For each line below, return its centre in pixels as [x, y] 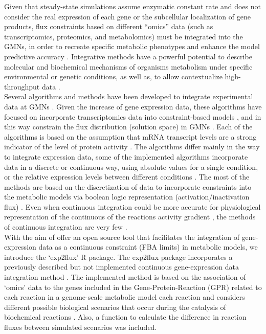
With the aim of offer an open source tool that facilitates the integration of [122, 237]
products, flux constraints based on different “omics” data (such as [109, 26]
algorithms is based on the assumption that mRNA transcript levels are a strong [130, 136]
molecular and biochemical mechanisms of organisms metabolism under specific [128, 66]
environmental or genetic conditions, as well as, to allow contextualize [113, 76]
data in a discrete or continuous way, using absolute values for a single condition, [131, 166]
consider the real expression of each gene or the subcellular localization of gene [127, 16]
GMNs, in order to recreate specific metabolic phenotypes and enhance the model [132, 46]
